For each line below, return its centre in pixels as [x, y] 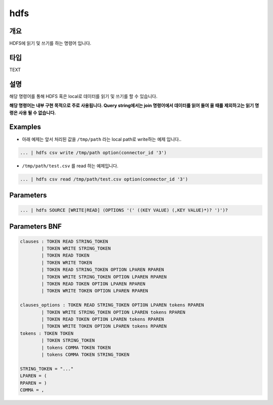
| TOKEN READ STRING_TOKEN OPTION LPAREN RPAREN [103, 270]
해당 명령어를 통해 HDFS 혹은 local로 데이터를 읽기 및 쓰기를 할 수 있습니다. [83, 96]
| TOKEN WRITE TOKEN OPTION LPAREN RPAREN [95, 291]
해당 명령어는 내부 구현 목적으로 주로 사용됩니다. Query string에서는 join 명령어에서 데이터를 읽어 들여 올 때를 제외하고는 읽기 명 [134, 106]
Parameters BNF [36, 226]
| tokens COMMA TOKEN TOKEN [76, 347]
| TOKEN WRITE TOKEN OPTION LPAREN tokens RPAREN [104, 326]
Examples [25, 127]
